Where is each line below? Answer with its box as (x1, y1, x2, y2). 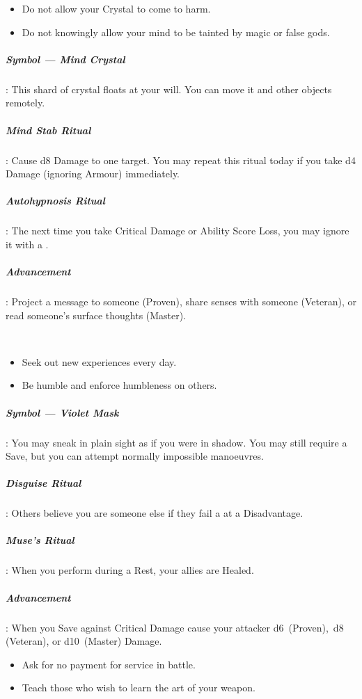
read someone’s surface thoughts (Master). (6, 307, 187, 322)
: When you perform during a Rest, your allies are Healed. (6, 563, 254, 577)
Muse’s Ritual (6, 533, 74, 547)
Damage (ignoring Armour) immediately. (6, 166, 180, 181)
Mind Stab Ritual (6, 122, 91, 137)
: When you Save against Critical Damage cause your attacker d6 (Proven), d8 (6, 620, 344, 634)
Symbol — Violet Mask (6, 405, 119, 419)
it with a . (6, 236, 49, 251)
